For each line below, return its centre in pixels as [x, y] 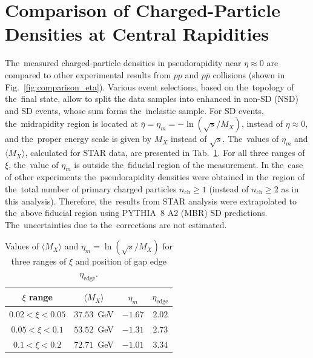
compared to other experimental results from [88, 74]
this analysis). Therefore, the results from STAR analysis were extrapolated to [151, 201]
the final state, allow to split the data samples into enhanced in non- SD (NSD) [152, 99]
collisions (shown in [249, 74]
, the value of [34, 164]
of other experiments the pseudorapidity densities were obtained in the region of [155, 177]
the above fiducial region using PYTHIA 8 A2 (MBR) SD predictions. [136, 213]
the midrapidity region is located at [71, 123]
